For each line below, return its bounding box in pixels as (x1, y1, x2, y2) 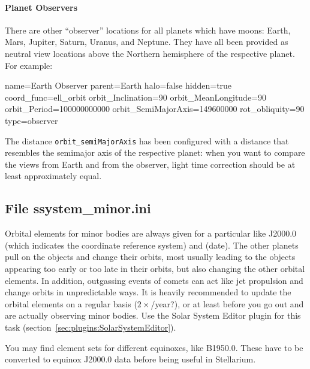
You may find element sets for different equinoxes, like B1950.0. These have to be (5, 341, 303, 353)
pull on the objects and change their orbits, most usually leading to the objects (5, 250, 296, 263)
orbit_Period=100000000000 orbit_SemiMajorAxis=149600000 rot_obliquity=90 (5, 102, 305, 115)
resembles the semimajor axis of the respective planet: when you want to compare (5, 146, 305, 159)
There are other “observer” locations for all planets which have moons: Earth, (5, 23, 291, 36)
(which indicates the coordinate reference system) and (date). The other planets (5, 238, 299, 251)
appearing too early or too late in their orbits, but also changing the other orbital (5, 262, 305, 274)
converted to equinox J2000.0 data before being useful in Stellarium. (5, 353, 256, 365)
